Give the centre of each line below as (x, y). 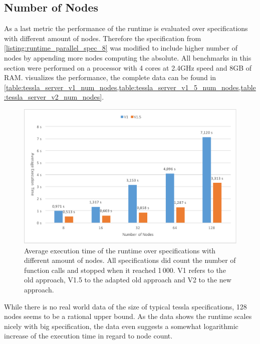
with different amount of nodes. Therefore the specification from (103, 38)
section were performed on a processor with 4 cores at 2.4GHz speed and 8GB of (128, 67)
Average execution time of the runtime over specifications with (120, 250)
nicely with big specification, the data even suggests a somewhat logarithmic (121, 326)
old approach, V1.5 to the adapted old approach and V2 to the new (128, 280)
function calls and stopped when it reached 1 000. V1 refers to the (125, 270)
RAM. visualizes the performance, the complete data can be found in (110, 77)
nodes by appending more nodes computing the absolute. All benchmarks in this (128, 57)
